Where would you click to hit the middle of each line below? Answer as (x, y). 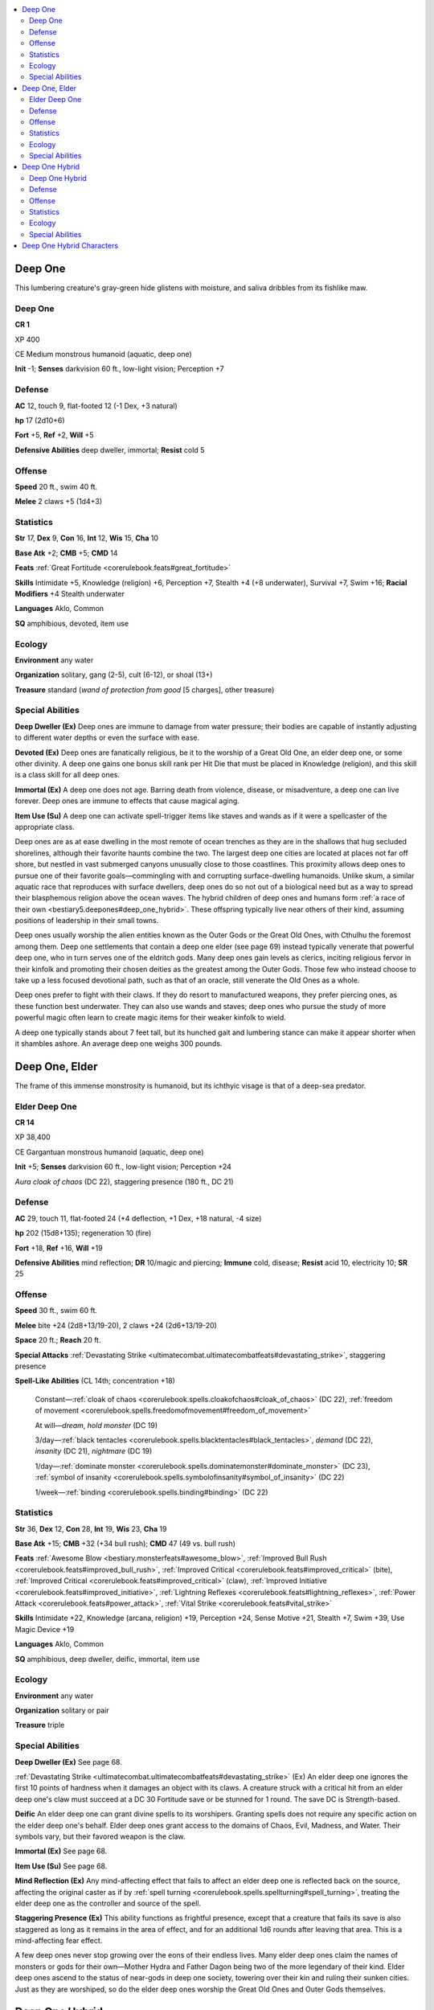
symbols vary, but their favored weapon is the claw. (100, 1836)
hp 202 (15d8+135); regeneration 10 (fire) (83, 1233)
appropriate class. (45, 827)
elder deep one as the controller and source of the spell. (108, 1903)
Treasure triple (40, 1725)
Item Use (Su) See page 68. (61, 1866)
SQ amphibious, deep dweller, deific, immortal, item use (107, 1659)
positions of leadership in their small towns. (87, 921)
